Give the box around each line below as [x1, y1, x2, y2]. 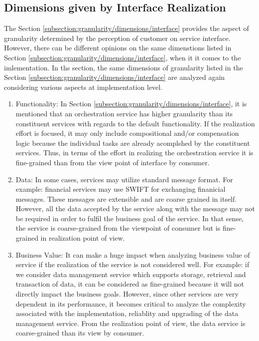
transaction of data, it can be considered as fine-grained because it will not [15, 279, 244, 289]
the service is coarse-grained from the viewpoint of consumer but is [15, 223, 221, 233]
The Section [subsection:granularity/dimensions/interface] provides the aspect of [4, 23, 249, 33]
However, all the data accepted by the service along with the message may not [15, 203, 255, 214]
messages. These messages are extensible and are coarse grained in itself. [15, 193, 237, 204]
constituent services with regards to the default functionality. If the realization [15, 118, 255, 128]
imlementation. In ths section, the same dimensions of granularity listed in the [4, 62, 243, 72]
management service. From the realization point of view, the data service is [15, 318, 246, 328]
